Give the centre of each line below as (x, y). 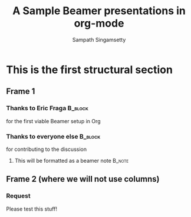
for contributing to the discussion (47, 149)
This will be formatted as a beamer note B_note (72, 160)
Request (18, 196)
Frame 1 (21, 92)
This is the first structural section (89, 70)
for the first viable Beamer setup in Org (54, 121)
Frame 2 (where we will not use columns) (83, 179)
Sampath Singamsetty (99, 40)
